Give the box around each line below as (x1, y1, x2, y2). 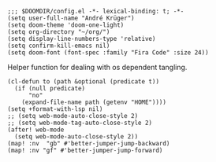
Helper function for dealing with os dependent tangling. (7, 63, 188, 72)
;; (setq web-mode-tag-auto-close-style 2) (7, 119, 153, 127)
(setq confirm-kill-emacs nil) (7, 42, 110, 50)
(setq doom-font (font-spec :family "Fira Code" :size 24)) (7, 49, 210, 57)
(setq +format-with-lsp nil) (7, 105, 103, 113)
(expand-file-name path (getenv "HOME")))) (21, 98, 167, 106)
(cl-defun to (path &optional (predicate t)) (7, 78, 159, 86)
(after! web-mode (7, 126, 65, 134)
